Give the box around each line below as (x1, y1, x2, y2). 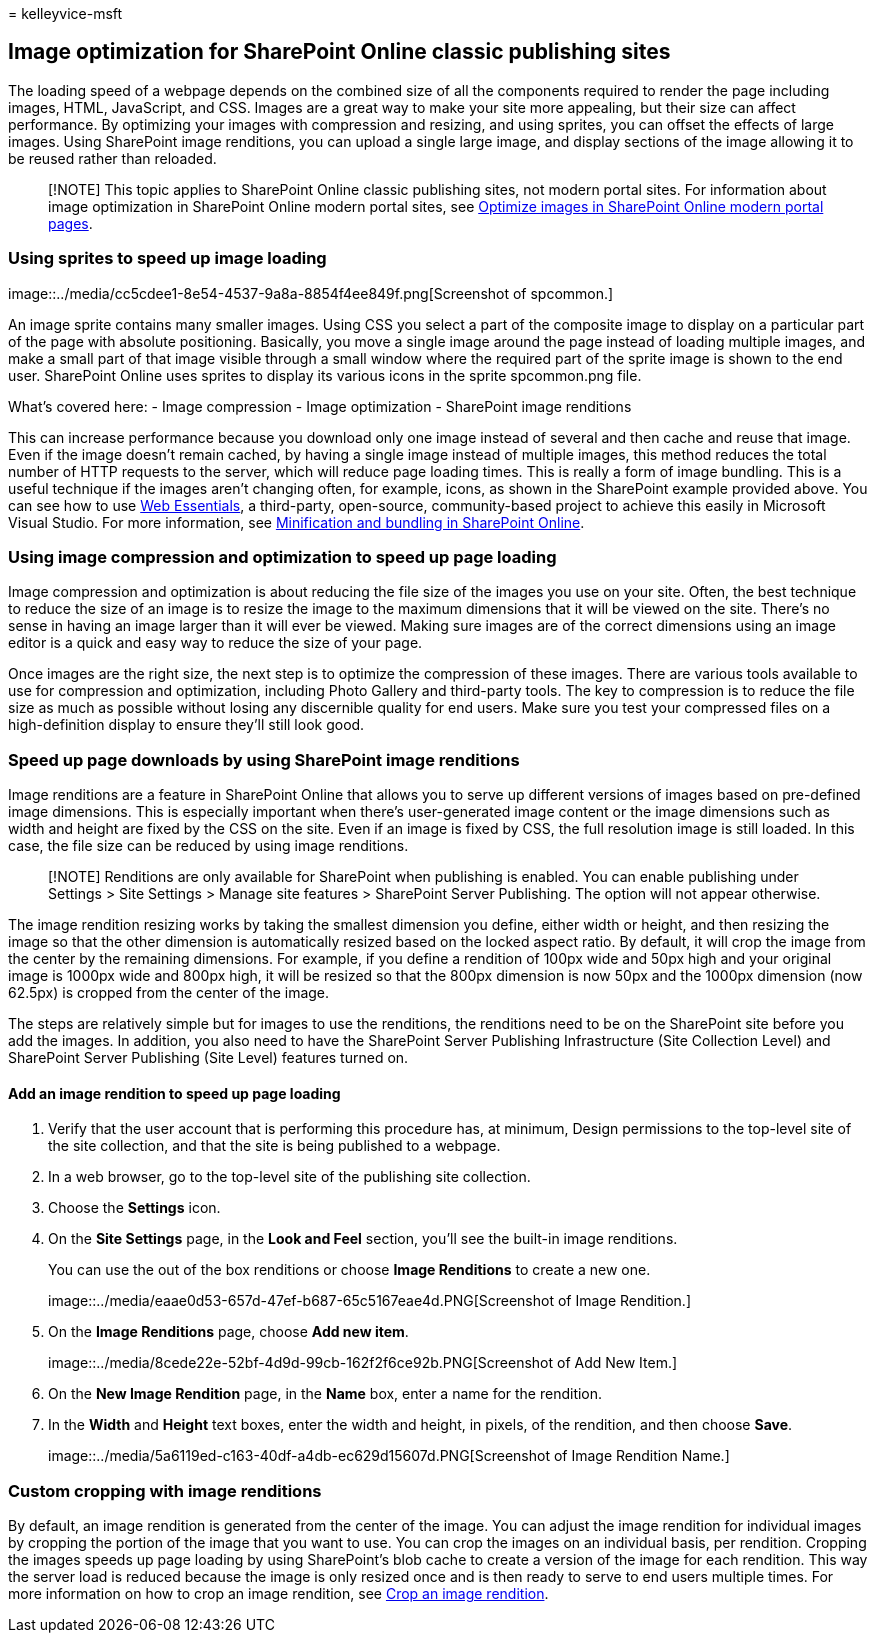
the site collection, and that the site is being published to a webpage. (48, 1137, 501, 1155)
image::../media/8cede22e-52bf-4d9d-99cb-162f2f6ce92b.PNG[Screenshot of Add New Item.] (48, 1354, 678, 1372)
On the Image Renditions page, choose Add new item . (48, 1323, 409, 1341)
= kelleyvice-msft (8, 5, 123, 22)
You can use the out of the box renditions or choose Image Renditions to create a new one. (48, 1261, 651, 1279)
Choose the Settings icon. (48, 1199, 221, 1217)
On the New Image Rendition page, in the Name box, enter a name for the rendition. (48, 1385, 603, 1403)
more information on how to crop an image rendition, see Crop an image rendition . (8, 1585, 549, 1603)
